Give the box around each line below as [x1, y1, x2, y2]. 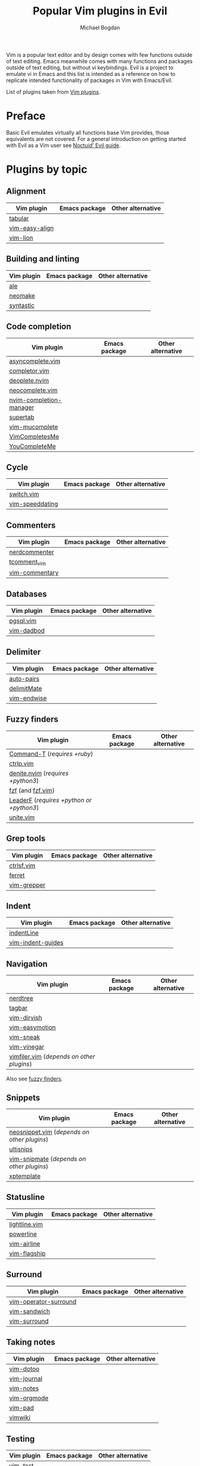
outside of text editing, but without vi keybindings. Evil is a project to [6, 64, 174, 71]
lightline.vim [9, 1220, 43, 1228]
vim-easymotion [9, 1024, 56, 1032]
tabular [9, 214, 29, 222]
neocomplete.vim [9, 386, 58, 394]
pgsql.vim [9, 617, 37, 625]
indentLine [9, 929, 39, 937]
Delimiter [6, 647, 41, 657]
